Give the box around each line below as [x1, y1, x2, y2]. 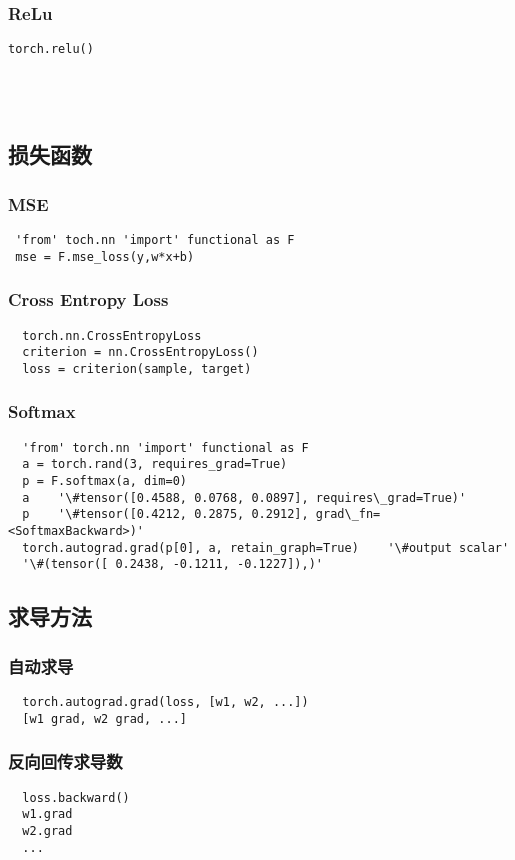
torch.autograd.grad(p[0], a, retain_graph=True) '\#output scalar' [22, 540, 510, 555]
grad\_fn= [315, 507, 381, 522]
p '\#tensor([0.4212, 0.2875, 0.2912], [22, 507, 309, 522]
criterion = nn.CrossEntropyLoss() [22, 345, 259, 360]
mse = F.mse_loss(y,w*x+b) [15, 249, 195, 264]
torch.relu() [8, 42, 94, 57]
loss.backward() [22, 790, 130, 805]
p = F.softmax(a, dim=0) [22, 474, 187, 489]
